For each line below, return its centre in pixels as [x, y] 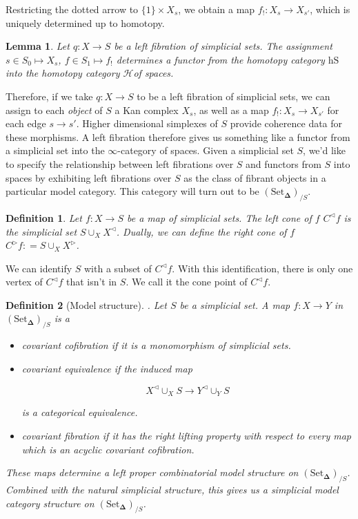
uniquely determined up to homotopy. [85, 22]
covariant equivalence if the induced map [107, 368]
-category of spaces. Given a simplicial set [206, 150]
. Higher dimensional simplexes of [147, 123]
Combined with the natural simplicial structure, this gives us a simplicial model [172, 489]
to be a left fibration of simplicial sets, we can [233, 96]
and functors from [284, 163]
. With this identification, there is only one [262, 268]
